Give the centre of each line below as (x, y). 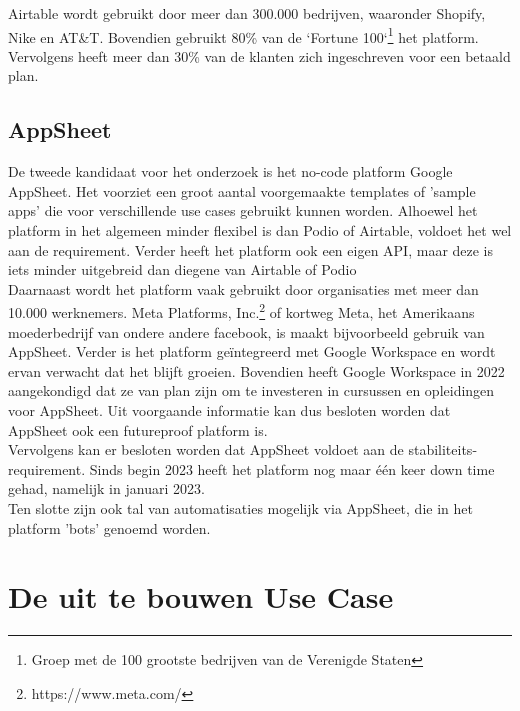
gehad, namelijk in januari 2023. (106, 488)
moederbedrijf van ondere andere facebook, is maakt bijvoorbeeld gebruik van (246, 331)
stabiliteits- (443, 449)
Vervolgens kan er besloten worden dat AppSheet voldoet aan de (206, 449)
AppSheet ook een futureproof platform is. (138, 429)
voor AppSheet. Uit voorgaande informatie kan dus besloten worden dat (229, 410)
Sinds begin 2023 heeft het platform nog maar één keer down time (292, 468)
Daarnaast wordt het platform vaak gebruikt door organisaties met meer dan (243, 288)
